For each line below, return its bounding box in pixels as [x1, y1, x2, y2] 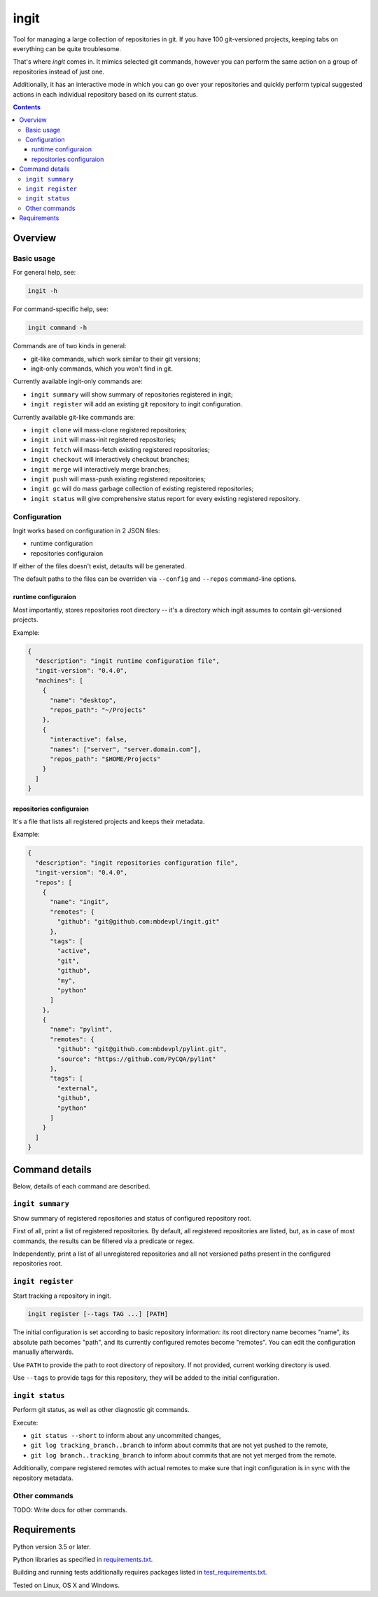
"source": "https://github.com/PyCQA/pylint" [57, 1055, 216, 1063]
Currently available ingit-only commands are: [13, 377, 143, 385]
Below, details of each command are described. [13, 1181, 150, 1191]
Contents [13, 102, 41, 111]
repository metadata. [13, 1474, 73, 1482]
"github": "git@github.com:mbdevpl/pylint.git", [57, 1045, 227, 1053]
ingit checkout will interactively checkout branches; [30, 455, 190, 464]
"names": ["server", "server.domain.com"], [50, 745, 202, 753]
